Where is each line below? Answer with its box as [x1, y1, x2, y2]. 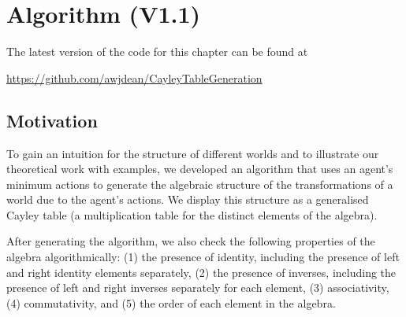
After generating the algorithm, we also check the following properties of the [6, 233, 375, 249]
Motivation [6, 108, 98, 132]
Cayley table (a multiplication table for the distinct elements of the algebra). [6, 206, 378, 223]
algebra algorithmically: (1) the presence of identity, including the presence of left [6, 249, 400, 265]
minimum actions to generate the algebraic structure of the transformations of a [6, 175, 393, 192]
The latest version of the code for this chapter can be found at [6, 43, 308, 60]
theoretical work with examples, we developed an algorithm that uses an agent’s [6, 160, 393, 177]
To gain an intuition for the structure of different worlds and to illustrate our [6, 145, 379, 161]
